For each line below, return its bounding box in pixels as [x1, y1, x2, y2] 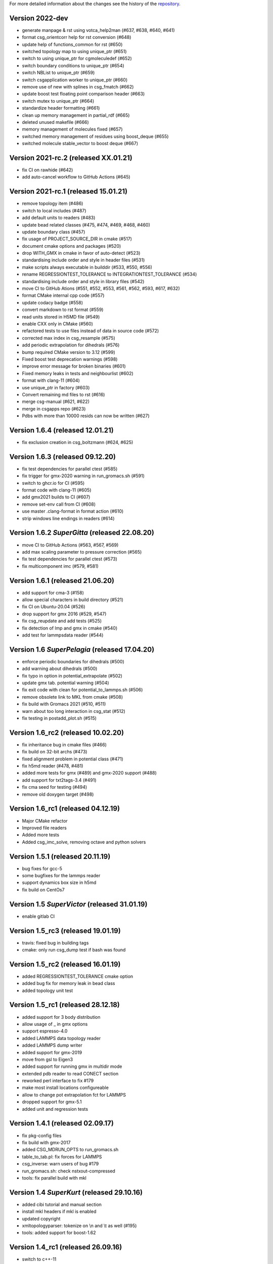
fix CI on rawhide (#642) [22, 167, 73, 173]
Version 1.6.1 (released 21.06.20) [9, 576, 115, 585]
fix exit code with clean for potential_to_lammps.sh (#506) [22, 687, 143, 693]
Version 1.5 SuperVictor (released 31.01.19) [9, 900, 148, 909]
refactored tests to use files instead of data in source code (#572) [22, 328, 159, 334]
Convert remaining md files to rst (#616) [22, 391, 105, 397]
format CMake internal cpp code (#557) [22, 292, 105, 298]
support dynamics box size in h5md [22, 880, 97, 886]
